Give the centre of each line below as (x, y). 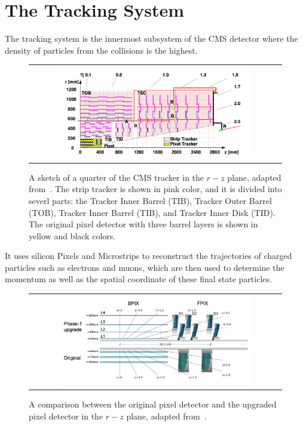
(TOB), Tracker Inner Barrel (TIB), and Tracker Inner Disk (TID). (152, 212)
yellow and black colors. (72, 235)
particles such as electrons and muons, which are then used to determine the (145, 267)
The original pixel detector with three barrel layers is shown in (143, 224)
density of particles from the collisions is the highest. (101, 50)
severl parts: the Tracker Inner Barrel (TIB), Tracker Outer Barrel (150, 200)
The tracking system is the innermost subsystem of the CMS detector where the (151, 38)
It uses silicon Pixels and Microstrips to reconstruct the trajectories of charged (149, 256)
